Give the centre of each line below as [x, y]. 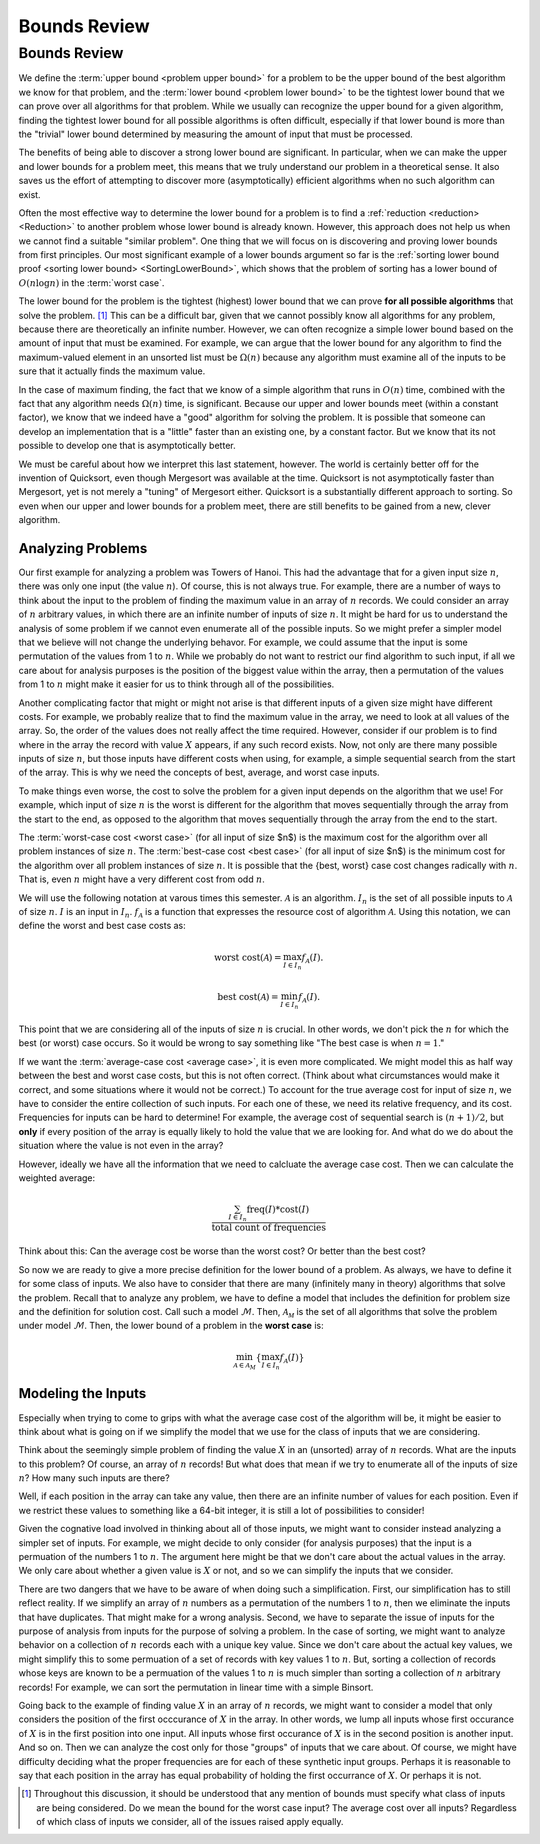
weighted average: [57, 1177]
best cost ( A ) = [247, 997]
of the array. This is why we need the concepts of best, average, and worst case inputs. [199, 772]
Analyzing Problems [83, 548]
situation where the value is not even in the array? [121, 1146]
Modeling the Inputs [82, 1393]
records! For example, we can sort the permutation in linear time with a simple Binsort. [196, 1687]
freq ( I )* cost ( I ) [278, 1209]
